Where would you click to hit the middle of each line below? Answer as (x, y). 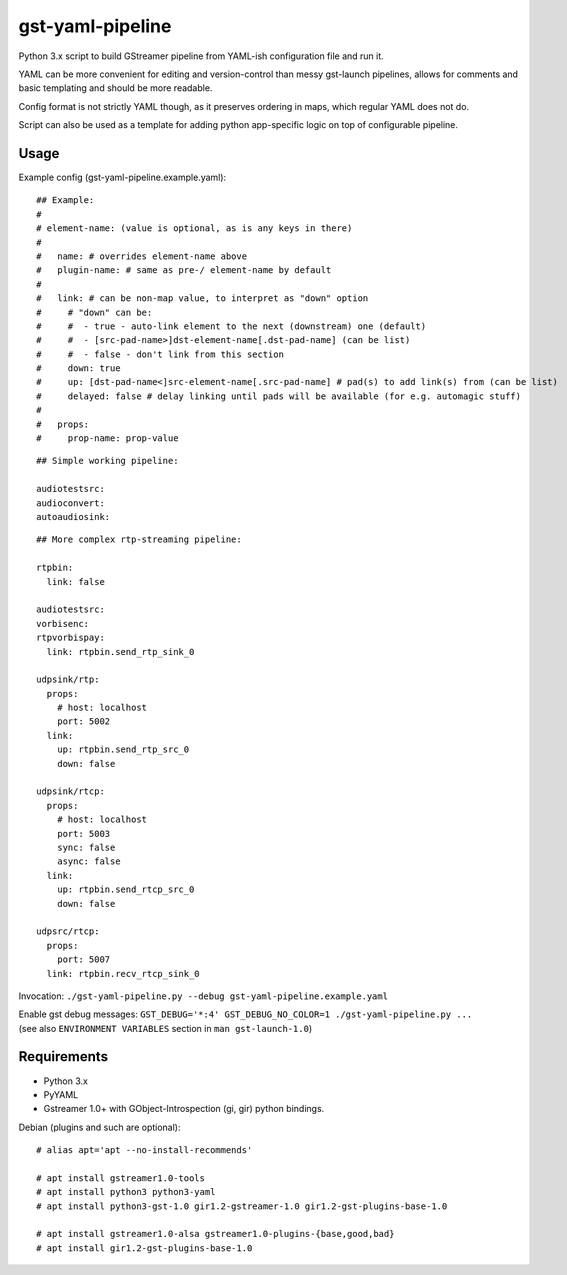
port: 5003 (83, 833)
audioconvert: (70, 503)
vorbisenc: (63, 623)
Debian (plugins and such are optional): (99, 1127)
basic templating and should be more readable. (115, 88)
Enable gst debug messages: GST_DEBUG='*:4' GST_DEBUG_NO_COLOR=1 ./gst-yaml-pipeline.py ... (245, 1014)
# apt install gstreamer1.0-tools (120, 1178)
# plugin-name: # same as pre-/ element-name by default (184, 270)
